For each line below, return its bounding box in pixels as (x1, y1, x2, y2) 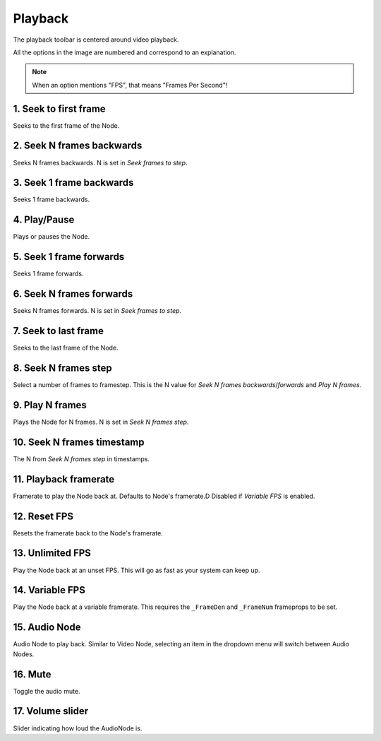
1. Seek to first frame (13, 102, 106, 114)
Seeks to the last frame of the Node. (13, 343, 119, 352)
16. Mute (13, 668, 52, 680)
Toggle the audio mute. (13, 687, 80, 695)
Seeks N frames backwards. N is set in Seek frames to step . (13, 158, 188, 167)
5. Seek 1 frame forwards (13, 251, 125, 263)
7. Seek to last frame (13, 325, 104, 337)
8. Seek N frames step (13, 362, 112, 374)
